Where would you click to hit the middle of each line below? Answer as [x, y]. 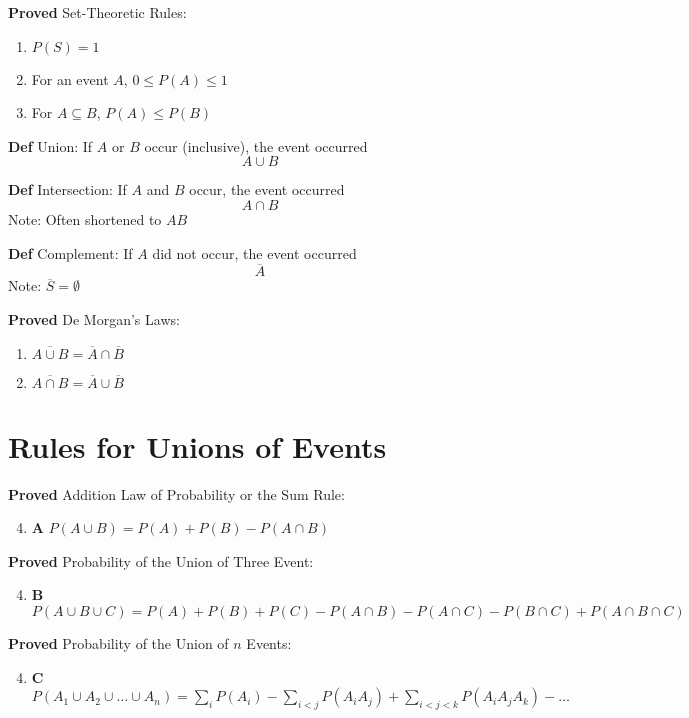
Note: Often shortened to [85, 218]
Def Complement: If [70, 252]
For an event [70, 78]
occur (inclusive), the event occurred [256, 145]
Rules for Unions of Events [197, 445]
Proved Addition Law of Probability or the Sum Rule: [176, 493]
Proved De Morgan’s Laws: [94, 318]
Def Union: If [50, 145]
